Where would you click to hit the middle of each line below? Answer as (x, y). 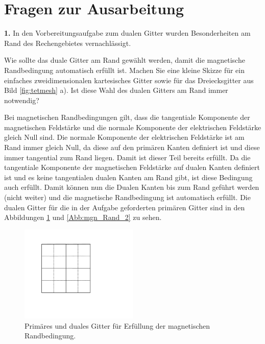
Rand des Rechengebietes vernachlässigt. (68, 43)
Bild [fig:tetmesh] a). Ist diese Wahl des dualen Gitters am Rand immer (116, 90)
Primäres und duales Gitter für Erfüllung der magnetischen (117, 325)
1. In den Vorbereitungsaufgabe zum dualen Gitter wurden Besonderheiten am (127, 33)
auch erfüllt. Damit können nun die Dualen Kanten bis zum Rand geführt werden (132, 187)
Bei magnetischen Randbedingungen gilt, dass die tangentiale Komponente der (127, 117)
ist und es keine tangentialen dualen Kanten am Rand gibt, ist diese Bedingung (128, 177)
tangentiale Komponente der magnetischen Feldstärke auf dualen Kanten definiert (132, 167)
